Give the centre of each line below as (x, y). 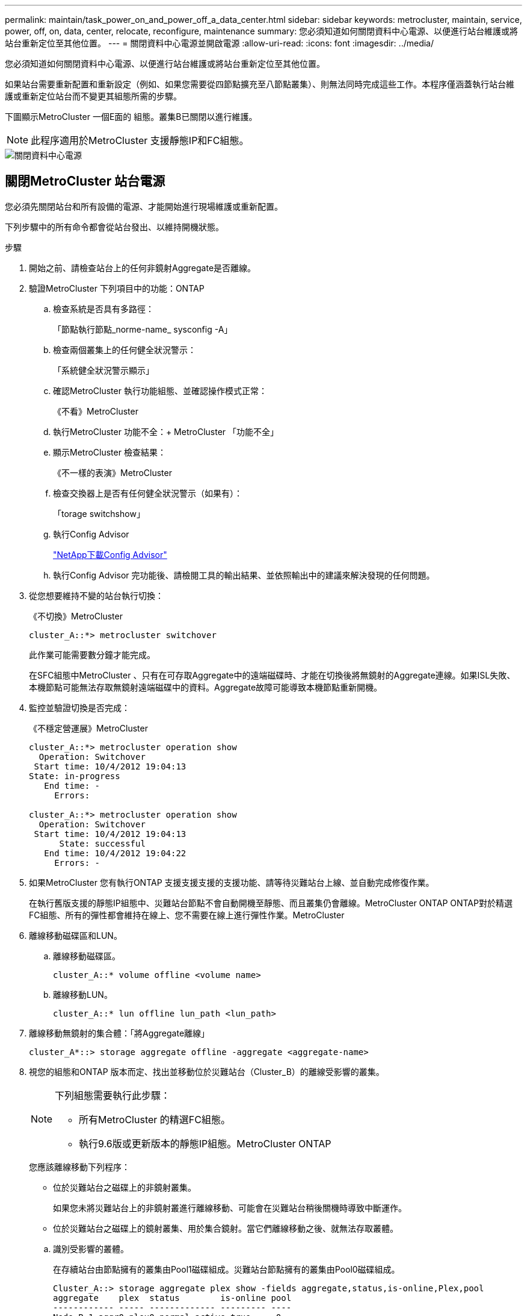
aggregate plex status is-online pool (172, 1298)
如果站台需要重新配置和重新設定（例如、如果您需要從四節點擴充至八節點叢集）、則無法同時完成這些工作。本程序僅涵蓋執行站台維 (260, 84)
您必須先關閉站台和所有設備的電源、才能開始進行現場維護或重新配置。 (144, 206)
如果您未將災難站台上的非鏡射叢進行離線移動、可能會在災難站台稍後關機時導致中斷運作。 (230, 1208)
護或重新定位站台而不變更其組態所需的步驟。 (93, 96)
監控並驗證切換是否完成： (79, 707)
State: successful (102, 843)
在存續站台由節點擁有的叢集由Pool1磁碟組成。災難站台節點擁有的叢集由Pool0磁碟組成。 (227, 1269)
